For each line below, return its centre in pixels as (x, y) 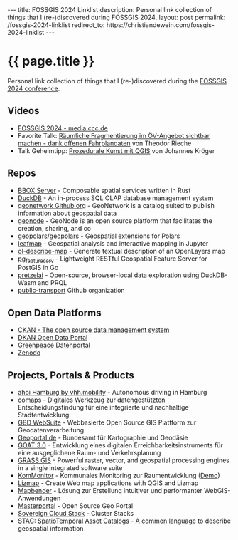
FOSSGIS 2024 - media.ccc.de (63, 128)
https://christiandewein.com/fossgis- (161, 25)
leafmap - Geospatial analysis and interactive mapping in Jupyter (113, 243)
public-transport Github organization (71, 291)
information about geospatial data (67, 213)
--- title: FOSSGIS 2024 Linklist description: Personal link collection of (109, 10)
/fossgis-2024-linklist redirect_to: (56, 25)
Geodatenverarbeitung (51, 430)
